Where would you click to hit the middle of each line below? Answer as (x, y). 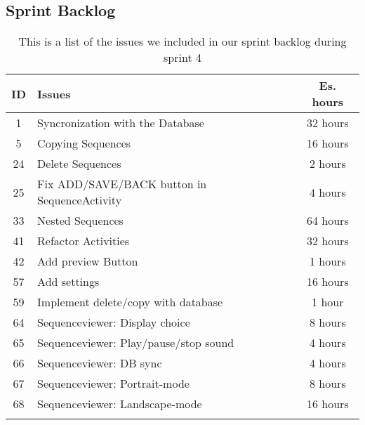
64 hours (328, 221)
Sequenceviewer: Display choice (114, 322)
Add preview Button (88, 261)
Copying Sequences (84, 143)
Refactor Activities (84, 241)
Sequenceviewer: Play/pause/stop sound (136, 343)
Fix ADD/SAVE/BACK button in (122, 184)
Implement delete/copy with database (130, 302)
